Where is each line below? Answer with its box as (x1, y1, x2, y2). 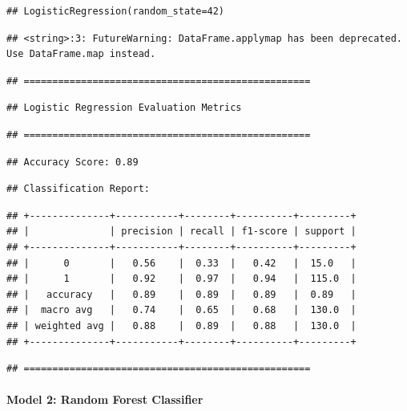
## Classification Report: (6, 183, 150, 195)
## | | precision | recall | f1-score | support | (6, 226, 357, 238)
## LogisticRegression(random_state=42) (6, 6, 225, 17)
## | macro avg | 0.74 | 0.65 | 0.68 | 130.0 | (6, 304, 357, 316)
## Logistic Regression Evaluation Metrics (6, 102, 242, 114)
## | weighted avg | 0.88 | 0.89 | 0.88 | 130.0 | (6, 319, 357, 332)
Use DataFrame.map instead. (6, 48, 156, 60)
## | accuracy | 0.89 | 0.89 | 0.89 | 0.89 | (6, 288, 357, 300)
